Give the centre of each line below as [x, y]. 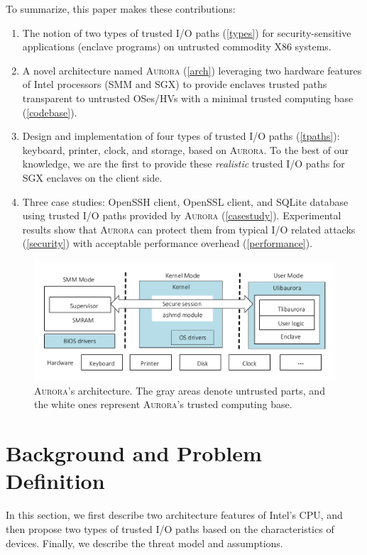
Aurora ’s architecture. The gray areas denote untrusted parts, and [180, 390]
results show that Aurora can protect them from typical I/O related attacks [189, 229]
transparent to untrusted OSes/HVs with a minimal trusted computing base [188, 98]
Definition [55, 481]
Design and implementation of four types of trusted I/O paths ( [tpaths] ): [181, 136]
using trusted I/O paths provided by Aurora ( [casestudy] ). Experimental [182, 215]
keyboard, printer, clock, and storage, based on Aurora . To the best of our [186, 149]
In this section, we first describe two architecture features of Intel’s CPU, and [174, 515]
